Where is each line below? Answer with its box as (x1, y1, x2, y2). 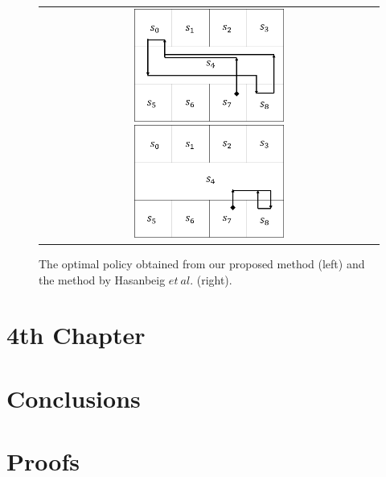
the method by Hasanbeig (39, 271, 166, 288)
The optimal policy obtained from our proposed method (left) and (39, 255, 365, 272)
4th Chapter (6, 318, 146, 351)
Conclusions (6, 381, 141, 414)
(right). (196, 271, 232, 288)
